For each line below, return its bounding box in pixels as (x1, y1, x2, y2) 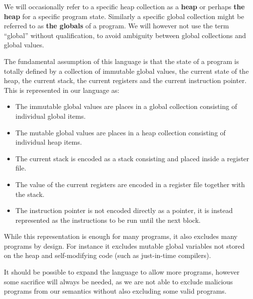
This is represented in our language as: (4, 85, 120, 95)
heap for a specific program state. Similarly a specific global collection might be (4, 11, 244, 21)
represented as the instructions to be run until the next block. (15, 214, 201, 225)
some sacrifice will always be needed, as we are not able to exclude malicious (4, 276, 233, 286)
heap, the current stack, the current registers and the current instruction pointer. (4, 75, 247, 85)
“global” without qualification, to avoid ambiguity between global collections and (4, 30, 246, 40)
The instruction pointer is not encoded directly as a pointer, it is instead (15, 205, 233, 215)
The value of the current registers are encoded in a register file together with (15, 179, 245, 189)
